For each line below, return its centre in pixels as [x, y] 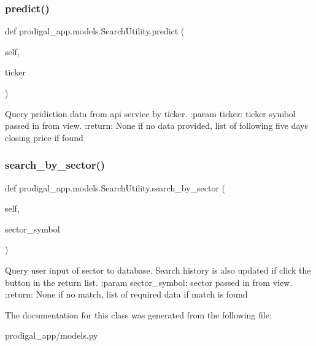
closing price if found [44, 137]
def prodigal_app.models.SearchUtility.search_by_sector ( [115, 187]
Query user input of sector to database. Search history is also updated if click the [158, 270]
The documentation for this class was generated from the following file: [138, 314]
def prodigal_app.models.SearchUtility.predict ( [95, 31]
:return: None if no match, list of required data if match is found [126, 294]
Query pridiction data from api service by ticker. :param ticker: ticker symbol [150, 113]
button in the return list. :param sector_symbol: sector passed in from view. [149, 282]
